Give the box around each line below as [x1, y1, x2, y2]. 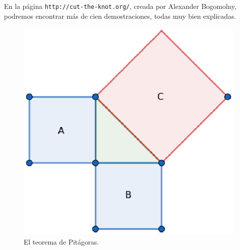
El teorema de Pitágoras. [24, 237, 99, 247]
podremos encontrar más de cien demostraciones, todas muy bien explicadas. [4, 10, 236, 21]
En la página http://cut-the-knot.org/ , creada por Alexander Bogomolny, [4, 1, 237, 11]
